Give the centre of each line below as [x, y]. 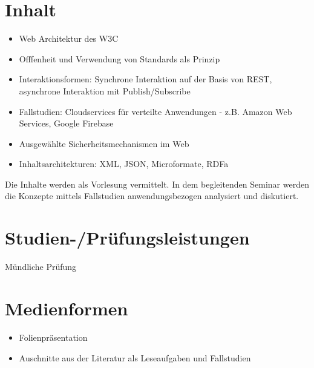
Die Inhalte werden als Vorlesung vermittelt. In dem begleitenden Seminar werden [157, 184]
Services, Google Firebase [66, 123]
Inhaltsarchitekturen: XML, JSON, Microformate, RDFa [124, 164]
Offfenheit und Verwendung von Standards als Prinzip [119, 58]
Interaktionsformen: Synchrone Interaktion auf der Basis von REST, [146, 79]
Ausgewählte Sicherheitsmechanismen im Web [104, 143]
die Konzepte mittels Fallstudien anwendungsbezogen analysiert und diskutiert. [152, 196]
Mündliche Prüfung [41, 267]
